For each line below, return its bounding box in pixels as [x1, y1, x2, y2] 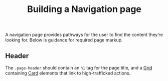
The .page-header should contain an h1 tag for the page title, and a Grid [5, 65, 152, 70]
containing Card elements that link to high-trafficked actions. [5, 70, 131, 76]
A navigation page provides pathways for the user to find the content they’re [5, 31, 163, 38]
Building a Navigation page [27, 3, 142, 15]
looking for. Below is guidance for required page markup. [5, 37, 123, 43]
